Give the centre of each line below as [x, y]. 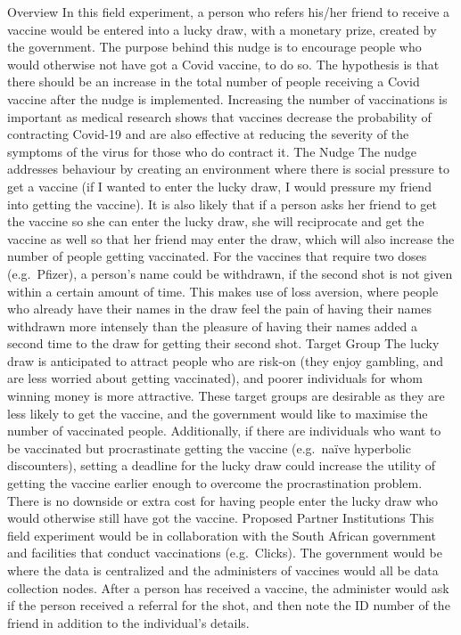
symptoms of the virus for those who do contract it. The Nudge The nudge [212, 151]
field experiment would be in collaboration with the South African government [222, 535]
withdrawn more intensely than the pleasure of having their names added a [213, 326]
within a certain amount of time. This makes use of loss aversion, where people [223, 291]
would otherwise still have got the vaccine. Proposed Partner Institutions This [221, 518]
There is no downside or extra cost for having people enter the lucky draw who [223, 500]
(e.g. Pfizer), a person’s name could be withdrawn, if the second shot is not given [230, 273]
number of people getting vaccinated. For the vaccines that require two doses [217, 256]
